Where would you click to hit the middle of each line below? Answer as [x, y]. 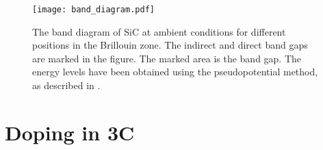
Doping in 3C [70, 132]
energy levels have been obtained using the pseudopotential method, [175, 72]
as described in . [66, 85]
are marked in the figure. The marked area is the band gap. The [167, 58]
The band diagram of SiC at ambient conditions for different [159, 31]
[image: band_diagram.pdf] [93, 10]
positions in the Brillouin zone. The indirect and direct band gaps [170, 45]
